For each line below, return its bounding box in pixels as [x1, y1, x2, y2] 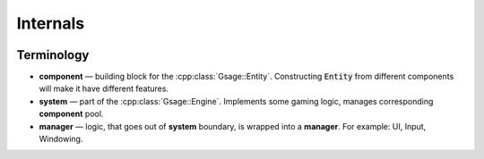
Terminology [16, 47, 90, 63]
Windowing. [39, 134, 83, 145]
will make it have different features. [39, 83, 169, 94]
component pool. [39, 108, 104, 120]
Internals [16, 13, 85, 33]
